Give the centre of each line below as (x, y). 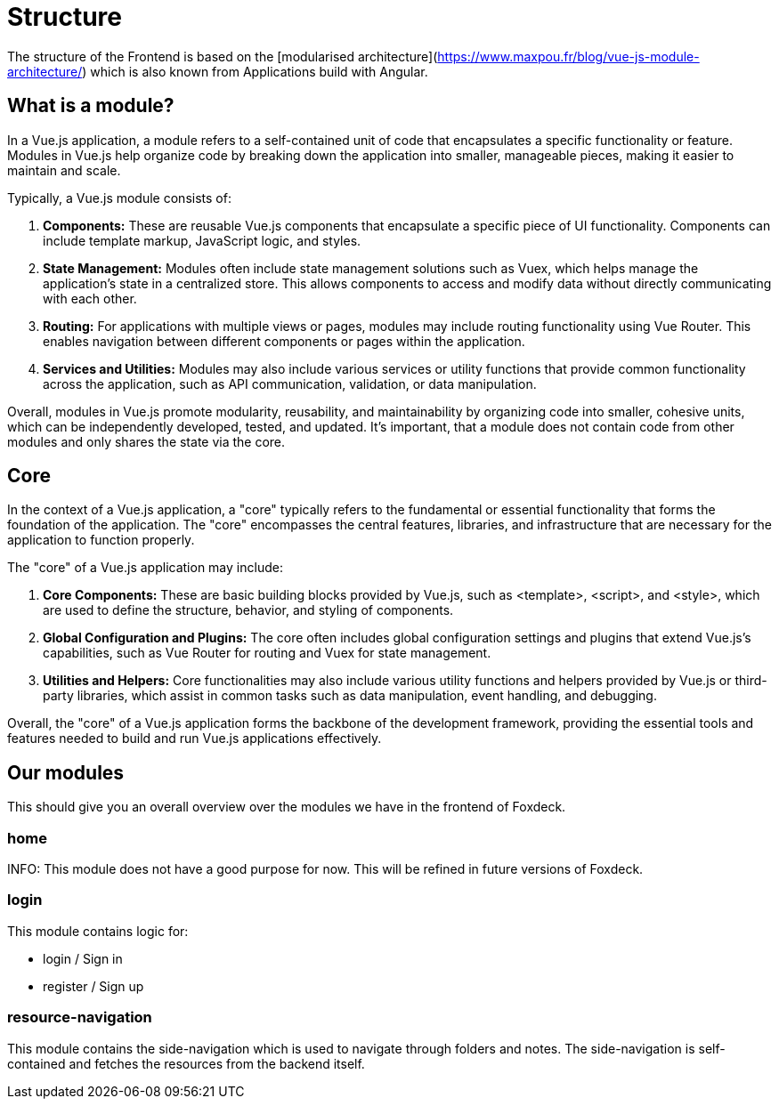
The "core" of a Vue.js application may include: (145, 568)
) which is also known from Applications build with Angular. (255, 71)
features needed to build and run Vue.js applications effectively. (195, 739)
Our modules (66, 772)
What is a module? (91, 106)
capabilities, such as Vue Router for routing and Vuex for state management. (267, 653)
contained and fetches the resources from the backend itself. (186, 1063)
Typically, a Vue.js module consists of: (119, 198)
